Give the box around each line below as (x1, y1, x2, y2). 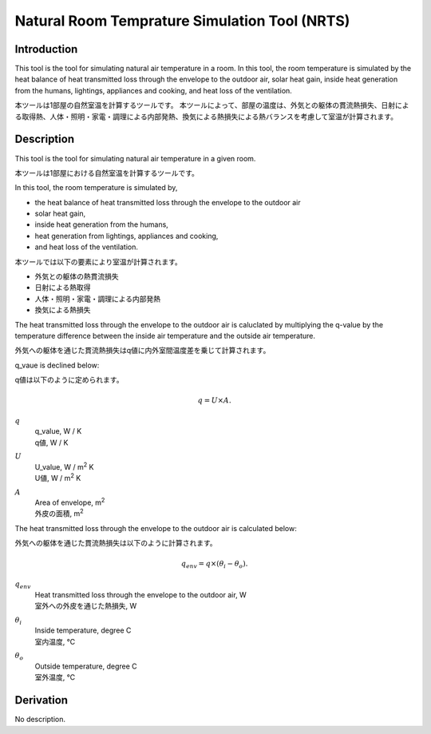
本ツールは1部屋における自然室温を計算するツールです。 (14, 168, 200, 177)
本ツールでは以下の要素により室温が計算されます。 (14, 256, 183, 267)
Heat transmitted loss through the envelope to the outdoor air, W (34, 589, 247, 599)
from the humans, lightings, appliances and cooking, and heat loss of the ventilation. (14, 85, 293, 95)
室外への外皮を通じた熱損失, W (34, 601, 137, 611)
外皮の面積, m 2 (34, 507, 84, 518)
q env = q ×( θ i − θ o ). (180, 559, 248, 570)
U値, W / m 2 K (34, 472, 81, 483)
